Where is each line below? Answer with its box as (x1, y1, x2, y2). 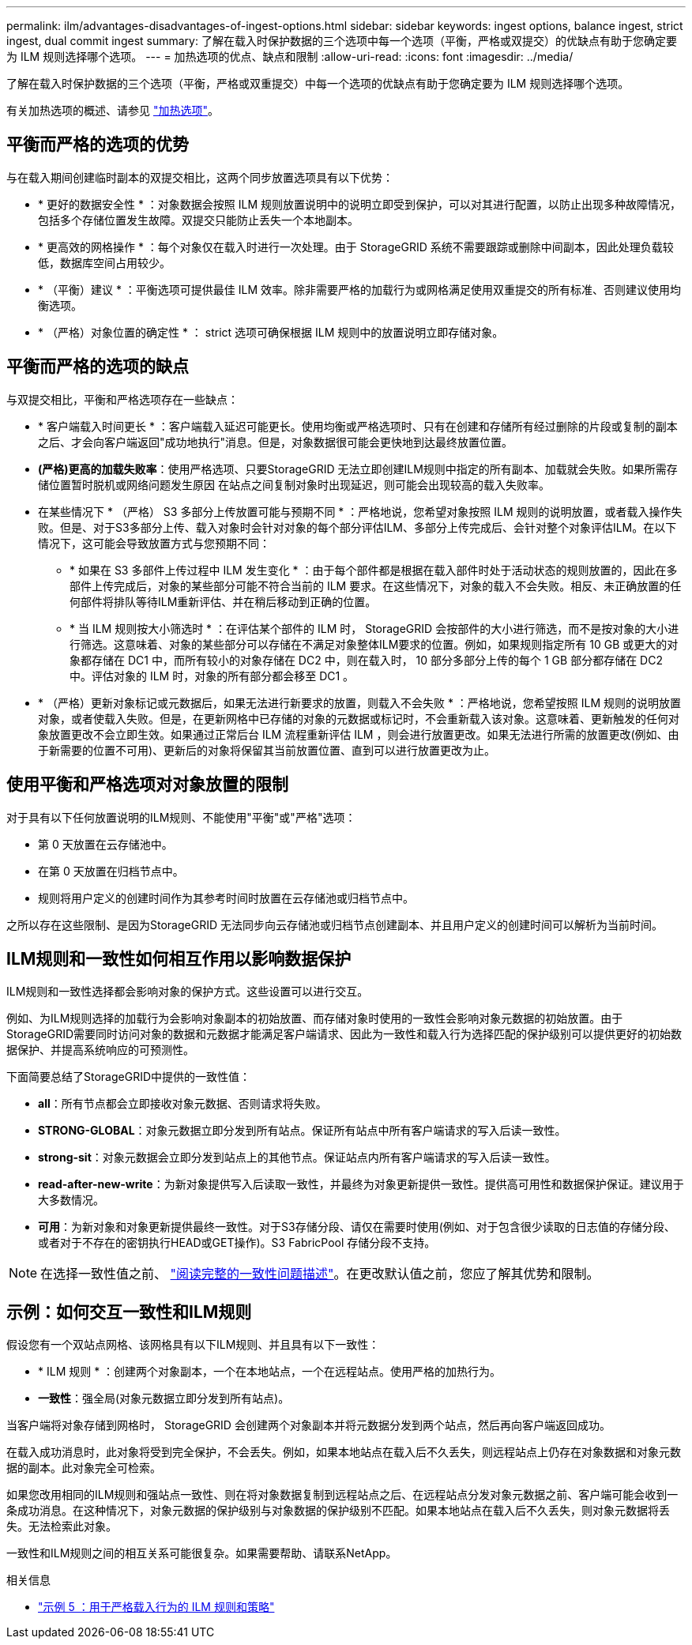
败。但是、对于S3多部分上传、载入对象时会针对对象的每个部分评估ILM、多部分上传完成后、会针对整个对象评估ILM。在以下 (38, 520, 677, 534)
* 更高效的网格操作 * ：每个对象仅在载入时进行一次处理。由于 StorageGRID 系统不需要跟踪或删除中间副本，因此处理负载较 (38, 239, 674, 254)
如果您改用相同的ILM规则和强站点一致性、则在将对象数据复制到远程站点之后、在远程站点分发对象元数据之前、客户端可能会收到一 (6, 1488, 679, 1502)
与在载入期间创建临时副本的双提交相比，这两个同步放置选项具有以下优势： (6, 170, 393, 184)
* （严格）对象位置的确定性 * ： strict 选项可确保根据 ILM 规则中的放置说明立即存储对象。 (38, 325, 504, 339)
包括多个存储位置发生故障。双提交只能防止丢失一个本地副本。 (38, 213, 359, 227)
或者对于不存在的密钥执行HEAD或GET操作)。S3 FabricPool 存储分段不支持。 (38, 1236, 436, 1250)
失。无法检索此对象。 (6, 1519, 117, 1534)
